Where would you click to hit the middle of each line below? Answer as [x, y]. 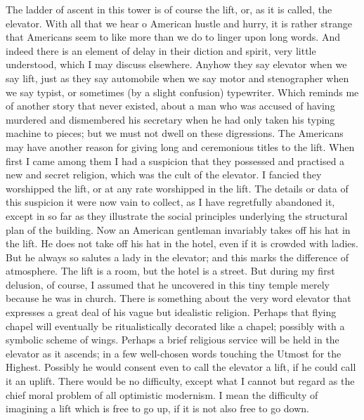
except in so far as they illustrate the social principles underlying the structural [177, 215]
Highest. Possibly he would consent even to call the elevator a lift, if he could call [181, 367]
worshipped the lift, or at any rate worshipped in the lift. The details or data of [177, 188]
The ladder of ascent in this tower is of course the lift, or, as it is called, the [169, 9]
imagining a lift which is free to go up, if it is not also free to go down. [157, 408]
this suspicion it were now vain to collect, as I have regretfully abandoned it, [170, 202]
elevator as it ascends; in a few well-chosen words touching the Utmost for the [174, 353]
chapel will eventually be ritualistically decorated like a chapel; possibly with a [175, 326]
